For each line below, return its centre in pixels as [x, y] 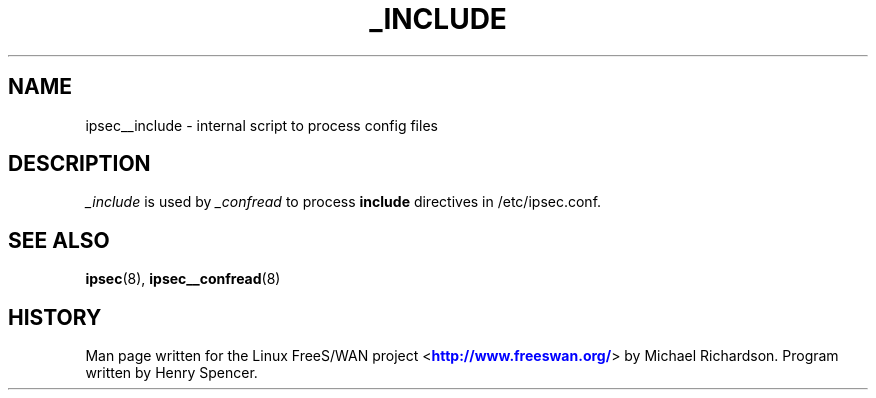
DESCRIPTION [79, 164]
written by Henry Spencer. [171, 373]
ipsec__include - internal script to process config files [261, 125]
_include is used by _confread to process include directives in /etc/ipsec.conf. [343, 202]
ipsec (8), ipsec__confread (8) [183, 279]
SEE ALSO [59, 240]
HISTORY [55, 317]
